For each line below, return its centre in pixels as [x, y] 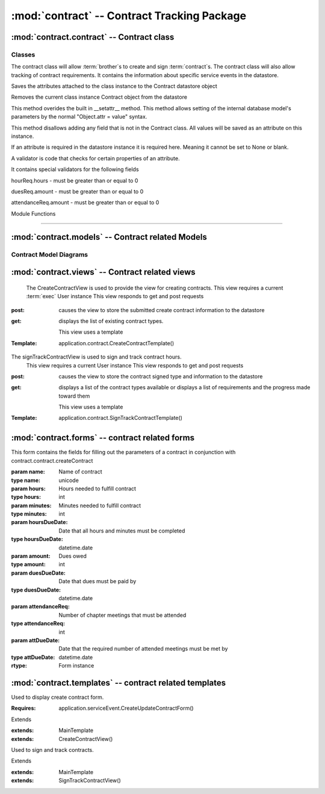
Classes [23, 54]
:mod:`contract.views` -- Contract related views [103, 272]
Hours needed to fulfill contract [97, 489]
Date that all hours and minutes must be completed [122, 531]
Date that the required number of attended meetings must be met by [143, 649]
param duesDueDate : [38, 573]
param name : [28, 472]
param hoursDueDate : [39, 522]
